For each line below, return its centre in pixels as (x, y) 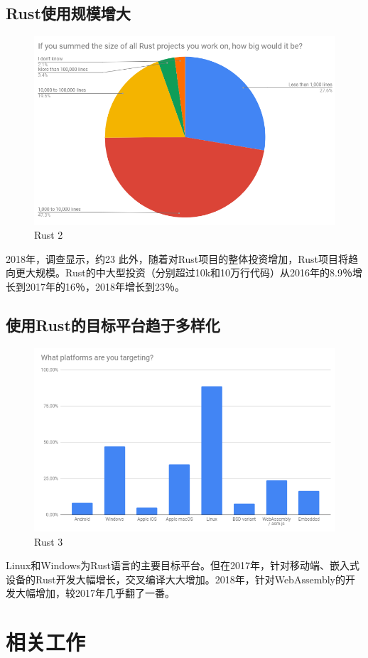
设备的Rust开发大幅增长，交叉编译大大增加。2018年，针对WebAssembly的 (175, 579)
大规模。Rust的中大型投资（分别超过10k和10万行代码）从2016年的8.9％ (189, 273)
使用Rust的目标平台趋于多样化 (113, 325)
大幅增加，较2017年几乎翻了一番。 (95, 593)
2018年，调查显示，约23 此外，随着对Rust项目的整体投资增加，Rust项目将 (177, 258)
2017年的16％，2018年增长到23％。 (105, 287)
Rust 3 (49, 541)
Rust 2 (49, 235)
